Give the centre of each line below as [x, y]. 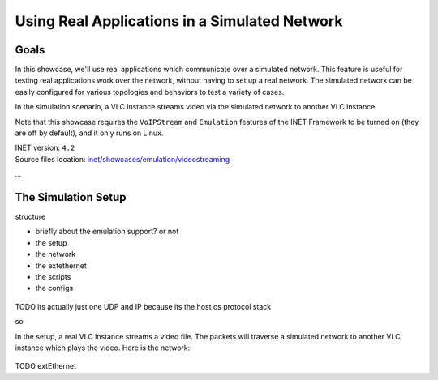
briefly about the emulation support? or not [107, 232]
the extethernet [61, 265]
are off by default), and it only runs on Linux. [89, 133]
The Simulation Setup [71, 197]
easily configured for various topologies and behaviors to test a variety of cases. [150, 92]
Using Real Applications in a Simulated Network [179, 21]
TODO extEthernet [46, 366]
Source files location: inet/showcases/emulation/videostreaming [122, 159]
